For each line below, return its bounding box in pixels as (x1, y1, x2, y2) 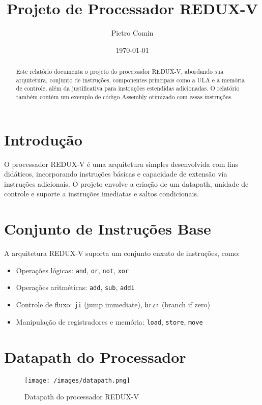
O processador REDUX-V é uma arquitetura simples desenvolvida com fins (4, 158, 239, 169)
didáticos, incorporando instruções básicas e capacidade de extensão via (4, 168, 227, 179)
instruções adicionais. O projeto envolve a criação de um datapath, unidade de (4, 178, 249, 189)
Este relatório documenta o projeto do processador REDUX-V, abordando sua (16, 67, 224, 76)
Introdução (4, 129, 82, 150)
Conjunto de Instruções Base (4, 218, 211, 239)
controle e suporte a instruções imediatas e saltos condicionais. (4, 188, 199, 199)
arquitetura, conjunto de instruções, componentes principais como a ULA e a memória (16, 75, 245, 84)
